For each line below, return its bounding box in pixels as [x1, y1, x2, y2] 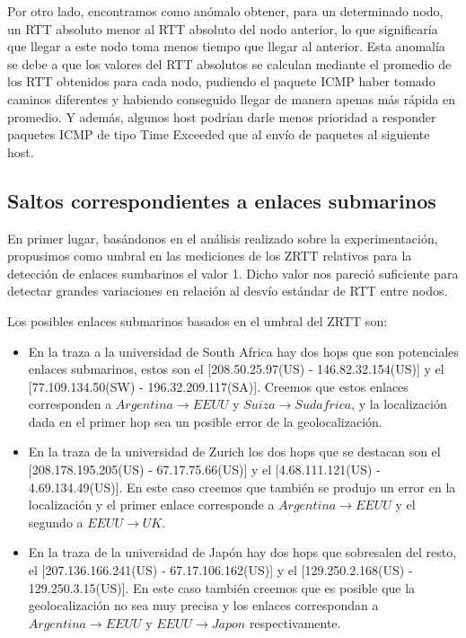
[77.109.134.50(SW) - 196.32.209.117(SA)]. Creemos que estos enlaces [28, 377, 409, 395]
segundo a [28, 512, 84, 531]
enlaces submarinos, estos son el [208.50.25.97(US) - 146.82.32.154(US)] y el [28, 359, 444, 378]
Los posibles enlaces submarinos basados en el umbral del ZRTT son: [7, 311, 388, 330]
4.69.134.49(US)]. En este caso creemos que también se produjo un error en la [28, 477, 456, 496]
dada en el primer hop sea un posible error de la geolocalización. [28, 412, 382, 430]
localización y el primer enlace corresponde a [28, 495, 275, 514]
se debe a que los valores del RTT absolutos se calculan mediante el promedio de [7, 54, 452, 73]
